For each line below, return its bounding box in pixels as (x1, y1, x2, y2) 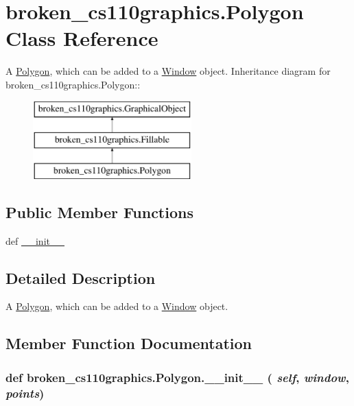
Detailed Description (5, 267, 156, 288)
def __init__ (5, 233, 64, 248)
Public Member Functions (5, 201, 193, 222)
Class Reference (5, 24, 158, 52)
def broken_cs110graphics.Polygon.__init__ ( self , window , (5, 368, 349, 385)
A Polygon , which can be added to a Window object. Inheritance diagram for (5, 64, 331, 78)
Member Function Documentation (5, 333, 252, 354)
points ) (5, 384, 45, 401)
